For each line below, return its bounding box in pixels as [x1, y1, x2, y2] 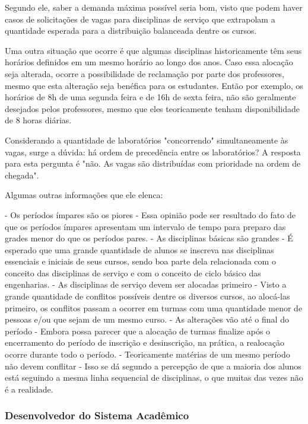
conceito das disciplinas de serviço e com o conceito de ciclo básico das [5, 266, 261, 279]
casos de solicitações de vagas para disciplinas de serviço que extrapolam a [5, 12, 275, 25]
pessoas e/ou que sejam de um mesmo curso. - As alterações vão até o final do [5, 313, 289, 326]
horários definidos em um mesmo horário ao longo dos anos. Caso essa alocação [5, 56, 293, 68]
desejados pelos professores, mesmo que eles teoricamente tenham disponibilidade [5, 102, 300, 114]
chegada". [5, 168, 39, 181]
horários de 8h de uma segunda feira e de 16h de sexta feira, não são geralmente [5, 91, 296, 103]
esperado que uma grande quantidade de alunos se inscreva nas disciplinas [5, 243, 274, 256]
